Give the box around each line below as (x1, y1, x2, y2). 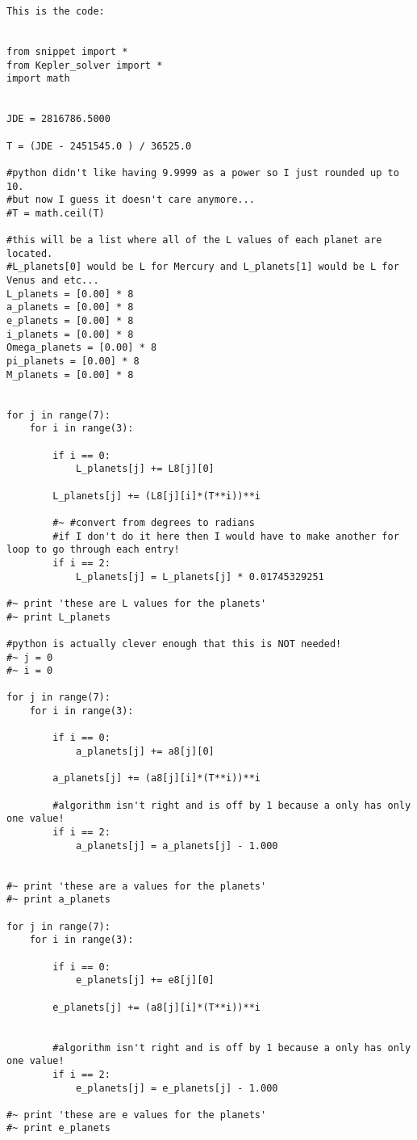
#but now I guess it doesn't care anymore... (6, 194, 255, 206)
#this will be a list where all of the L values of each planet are (6, 234, 382, 246)
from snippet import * (6, 45, 128, 57)
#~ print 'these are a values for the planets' (6, 880, 267, 892)
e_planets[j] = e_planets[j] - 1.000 (75, 1082, 278, 1094)
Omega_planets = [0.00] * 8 (6, 342, 157, 354)
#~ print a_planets (6, 894, 111, 906)
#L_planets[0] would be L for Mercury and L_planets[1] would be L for (6, 261, 399, 273)
